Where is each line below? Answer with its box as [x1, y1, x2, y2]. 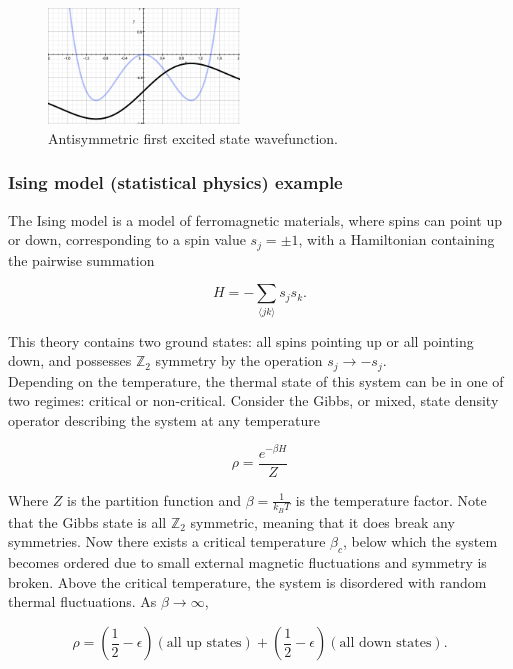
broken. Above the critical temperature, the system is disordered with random [8, 571, 487, 592]
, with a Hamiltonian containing [298, 229, 495, 250]
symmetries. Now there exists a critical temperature [8, 531, 326, 552]
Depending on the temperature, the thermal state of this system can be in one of [8, 370, 504, 391]
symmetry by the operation [155, 350, 323, 371]
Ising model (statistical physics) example [8, 170, 343, 195]
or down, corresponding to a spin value [8, 229, 246, 250]
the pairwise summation [8, 249, 155, 270]
